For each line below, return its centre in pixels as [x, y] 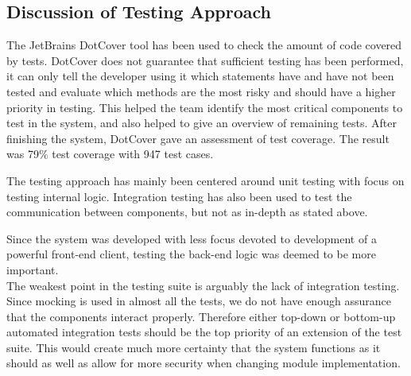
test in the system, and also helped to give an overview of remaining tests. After [202, 123]
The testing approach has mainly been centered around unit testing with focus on [205, 180]
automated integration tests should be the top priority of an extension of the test [204, 332]
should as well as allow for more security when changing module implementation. [204, 363]
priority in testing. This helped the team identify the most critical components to [205, 107]
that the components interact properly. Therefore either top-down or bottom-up [201, 316]
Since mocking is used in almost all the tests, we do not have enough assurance [199, 301]
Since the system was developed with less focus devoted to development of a [192, 238]
